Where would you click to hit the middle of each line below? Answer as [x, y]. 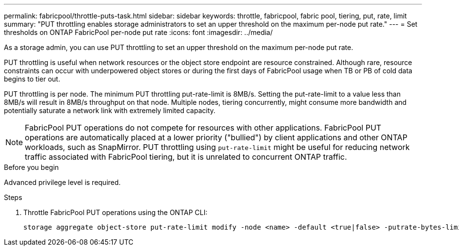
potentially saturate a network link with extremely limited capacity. [110, 110]
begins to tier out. [32, 79]
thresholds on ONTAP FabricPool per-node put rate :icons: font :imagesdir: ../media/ [138, 32]
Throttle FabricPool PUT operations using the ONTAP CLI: [115, 212]
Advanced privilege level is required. [62, 182]
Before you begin [31, 167]
